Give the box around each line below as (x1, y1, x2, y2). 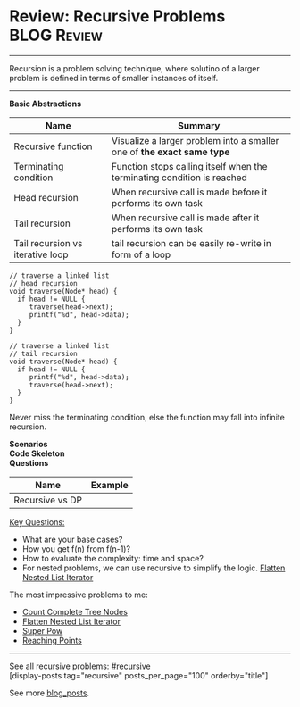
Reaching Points (21, 635, 82, 645)
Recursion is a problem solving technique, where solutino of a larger (9, 62, 261, 73)
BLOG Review (9, 25, 103, 46)
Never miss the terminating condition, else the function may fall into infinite (9, 412, 286, 422)
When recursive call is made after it (111, 212, 260, 224)
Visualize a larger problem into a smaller (111, 134, 279, 146)
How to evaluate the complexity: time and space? (21, 553, 204, 563)
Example (90, 478, 129, 491)
